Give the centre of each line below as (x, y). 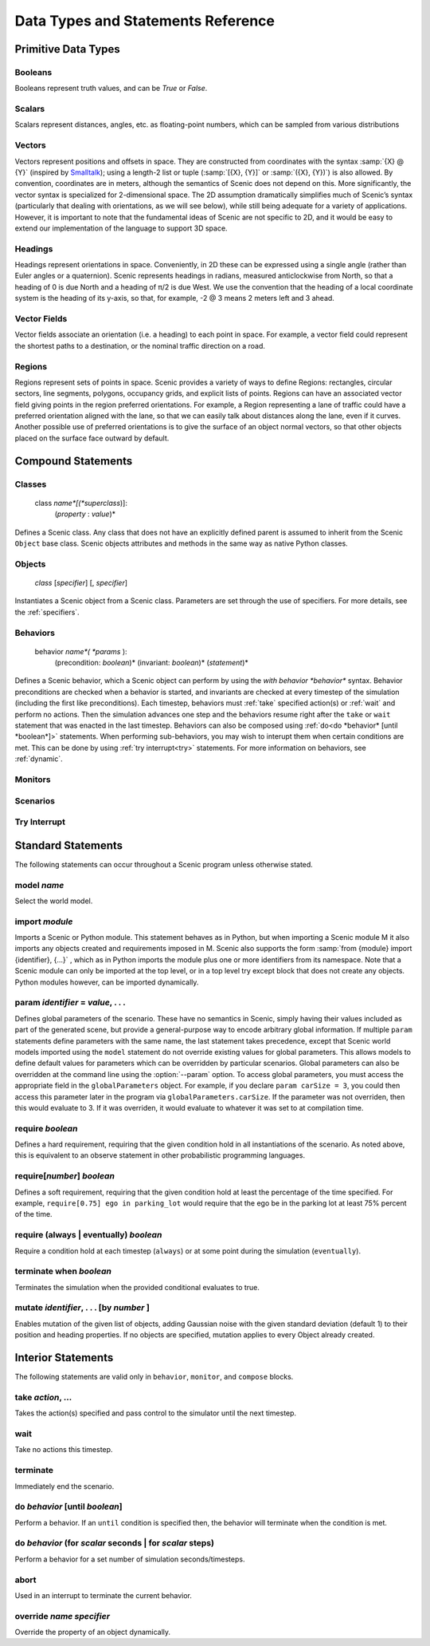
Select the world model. (54, 901)
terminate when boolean (63, 1271)
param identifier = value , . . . (70, 1003)
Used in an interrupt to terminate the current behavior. (104, 1595)
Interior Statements (64, 1358)
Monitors (33, 780)
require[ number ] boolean (65, 1176)
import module (44, 922)
